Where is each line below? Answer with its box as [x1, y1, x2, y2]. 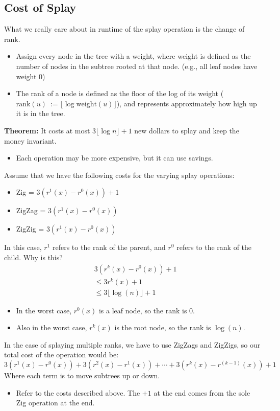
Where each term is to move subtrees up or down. [4, 370, 160, 381]
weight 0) [16, 71, 45, 81]
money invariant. [4, 135, 57, 146]
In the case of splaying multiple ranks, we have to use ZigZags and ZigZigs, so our [4, 339, 261, 350]
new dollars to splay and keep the [134, 125, 239, 135]
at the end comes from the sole [154, 387, 250, 398]
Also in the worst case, [16, 322, 87, 333]
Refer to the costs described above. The [16, 387, 140, 398]
